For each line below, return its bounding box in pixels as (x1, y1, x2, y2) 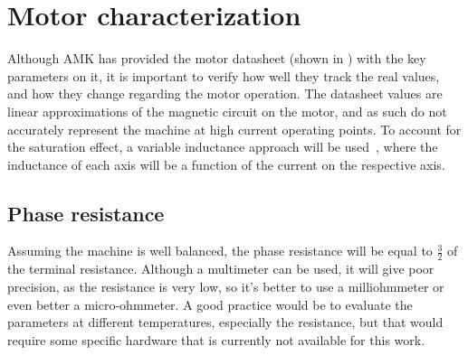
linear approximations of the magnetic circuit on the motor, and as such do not (7, 101, 447, 120)
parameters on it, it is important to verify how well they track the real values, (7, 66, 440, 85)
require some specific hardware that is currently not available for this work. (7, 330, 425, 349)
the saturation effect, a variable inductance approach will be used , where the (7, 137, 438, 156)
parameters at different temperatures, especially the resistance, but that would (7, 313, 444, 332)
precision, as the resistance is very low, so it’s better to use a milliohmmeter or (7, 276, 444, 295)
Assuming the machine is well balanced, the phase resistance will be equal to (7, 241, 433, 260)
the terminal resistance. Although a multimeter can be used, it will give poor (7, 259, 435, 278)
